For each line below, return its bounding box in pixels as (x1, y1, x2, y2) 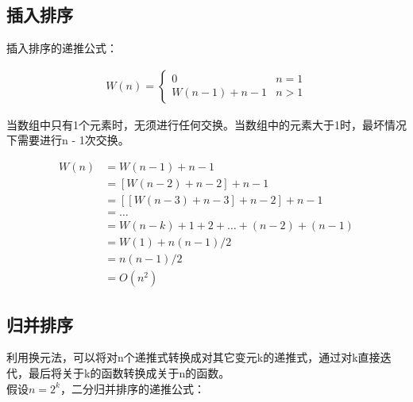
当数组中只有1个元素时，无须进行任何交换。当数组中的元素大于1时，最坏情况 (6, 116, 407, 132)
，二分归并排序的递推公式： (60, 380, 205, 396)
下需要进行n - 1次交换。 (6, 132, 129, 148)
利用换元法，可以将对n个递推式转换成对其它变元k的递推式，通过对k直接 (6, 349, 380, 366)
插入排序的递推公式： (6, 40, 118, 56)
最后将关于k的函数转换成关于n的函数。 (28, 365, 230, 381)
